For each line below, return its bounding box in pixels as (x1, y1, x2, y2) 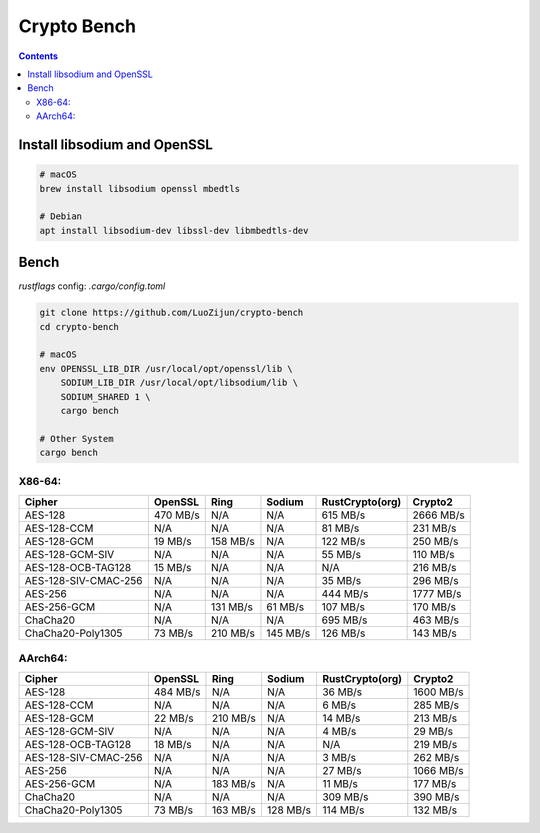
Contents (18, 50, 59, 62)
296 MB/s (412, 573, 459, 587)
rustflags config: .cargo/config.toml (18, 280, 166, 292)
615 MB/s (321, 508, 366, 522)
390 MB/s (413, 790, 460, 804)
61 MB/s (266, 600, 305, 614)
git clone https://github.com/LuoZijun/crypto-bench (39, 307, 304, 319)
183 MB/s (211, 776, 257, 790)
